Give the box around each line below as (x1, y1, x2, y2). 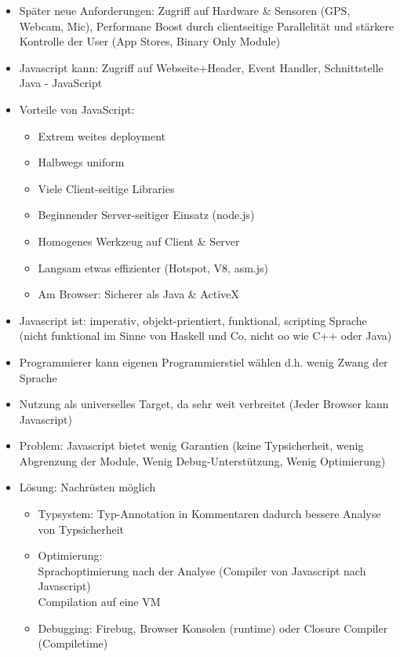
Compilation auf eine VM (38, 593, 161, 610)
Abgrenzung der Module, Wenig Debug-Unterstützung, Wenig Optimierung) (19, 452, 386, 469)
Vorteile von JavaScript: (19, 100, 135, 117)
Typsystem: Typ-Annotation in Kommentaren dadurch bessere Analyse (38, 506, 381, 522)
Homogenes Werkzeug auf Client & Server (38, 232, 240, 249)
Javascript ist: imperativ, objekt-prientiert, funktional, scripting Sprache (19, 312, 367, 328)
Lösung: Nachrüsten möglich (19, 479, 156, 495)
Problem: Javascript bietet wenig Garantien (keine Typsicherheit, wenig (19, 437, 364, 454)
